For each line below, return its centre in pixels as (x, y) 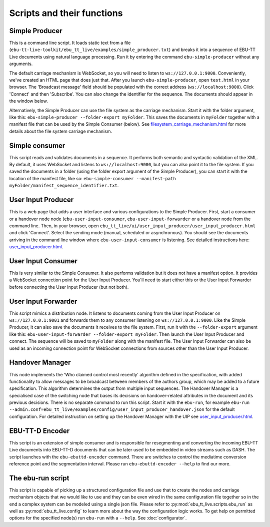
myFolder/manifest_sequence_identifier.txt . (64, 186)
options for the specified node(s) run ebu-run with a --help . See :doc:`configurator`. (98, 518)
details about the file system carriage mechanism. (61, 131)
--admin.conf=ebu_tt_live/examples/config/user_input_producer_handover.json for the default (122, 409)
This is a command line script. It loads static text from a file (70, 43)
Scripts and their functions (66, 13)
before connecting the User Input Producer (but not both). (69, 287)
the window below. (28, 101)
